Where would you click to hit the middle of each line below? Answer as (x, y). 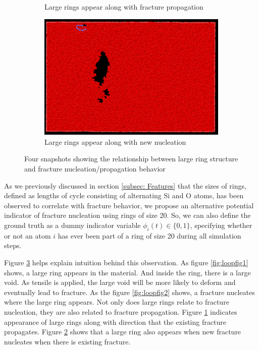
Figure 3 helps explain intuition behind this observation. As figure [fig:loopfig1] (126, 262)
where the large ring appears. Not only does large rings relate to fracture (117, 302)
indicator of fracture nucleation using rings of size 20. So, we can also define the (127, 215)
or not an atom (28, 235)
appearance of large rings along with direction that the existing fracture (115, 322)
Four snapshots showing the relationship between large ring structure (131, 159)
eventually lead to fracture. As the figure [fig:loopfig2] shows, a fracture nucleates (129, 292)
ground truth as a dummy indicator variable (72, 225)
